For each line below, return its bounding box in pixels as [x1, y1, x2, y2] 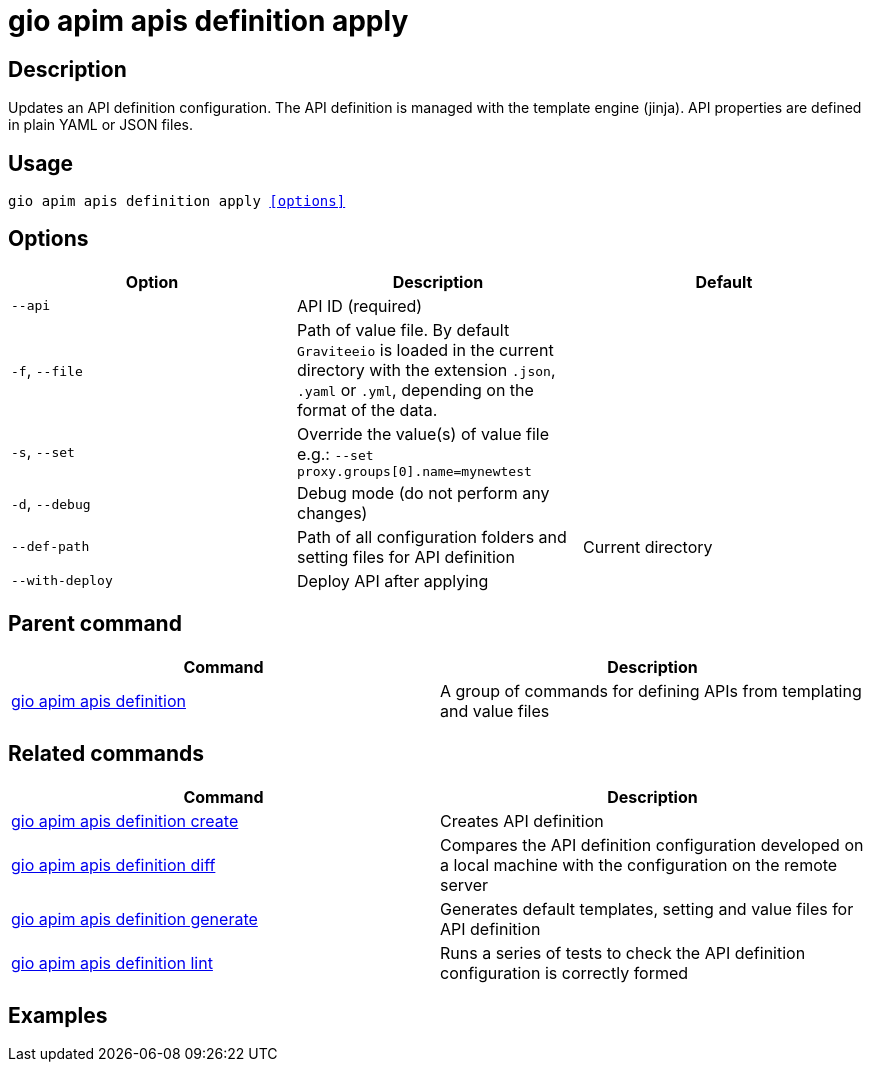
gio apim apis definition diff [11, 854, 216, 875]
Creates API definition [440, 810, 604, 831]
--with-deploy [11, 573, 113, 589]
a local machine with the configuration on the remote [440, 854, 838, 875]
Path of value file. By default [296, 319, 510, 340]
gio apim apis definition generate [11, 908, 258, 929]
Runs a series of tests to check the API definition [440, 942, 806, 963]
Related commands [8, 741, 204, 767]
